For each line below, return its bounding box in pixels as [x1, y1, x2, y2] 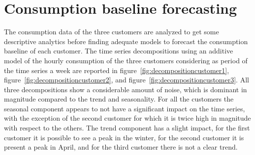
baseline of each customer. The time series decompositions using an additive [4, 46, 233, 56]
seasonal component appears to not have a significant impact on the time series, [4, 103, 245, 113]
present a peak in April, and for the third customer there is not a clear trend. [4, 142, 238, 152]
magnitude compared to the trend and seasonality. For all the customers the [4, 94, 234, 104]
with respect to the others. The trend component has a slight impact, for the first [4, 123, 250, 133]
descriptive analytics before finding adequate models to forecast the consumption [4, 36, 248, 46]
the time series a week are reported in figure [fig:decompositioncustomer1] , [4, 65, 229, 75]
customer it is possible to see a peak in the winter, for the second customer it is [4, 132, 244, 142]
